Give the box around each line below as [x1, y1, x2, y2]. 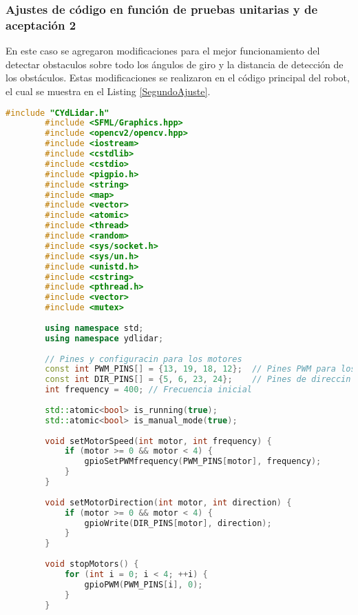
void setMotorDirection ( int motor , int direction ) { [45, 497, 292, 507]
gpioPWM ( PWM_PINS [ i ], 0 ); [84, 579, 203, 589]
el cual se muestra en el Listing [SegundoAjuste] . [6, 83, 211, 98]
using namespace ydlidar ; [45, 333, 164, 343]
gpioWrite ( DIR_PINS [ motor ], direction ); [84, 518, 272, 528]
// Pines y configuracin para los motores [45, 354, 242, 364]
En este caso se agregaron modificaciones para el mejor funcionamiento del [6, 43, 320, 58]
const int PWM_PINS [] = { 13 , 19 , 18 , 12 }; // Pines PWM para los [45, 364, 356, 374]
